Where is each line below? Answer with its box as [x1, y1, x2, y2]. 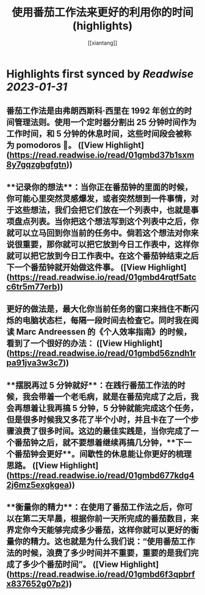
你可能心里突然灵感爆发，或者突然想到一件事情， [6, 193, 191, 203]
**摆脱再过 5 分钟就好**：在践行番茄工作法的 [6, 380, 178, 390]
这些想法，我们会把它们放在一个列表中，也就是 [14, 205, 191, 215]
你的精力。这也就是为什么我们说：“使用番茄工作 [14, 536, 195, 547]
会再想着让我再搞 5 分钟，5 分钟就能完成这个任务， [6, 403, 199, 413]
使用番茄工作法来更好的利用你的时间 [11, 5, 193, 20]
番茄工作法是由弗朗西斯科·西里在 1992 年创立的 [6, 106, 184, 116]
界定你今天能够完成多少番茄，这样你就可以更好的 [6, 525, 191, 535]
